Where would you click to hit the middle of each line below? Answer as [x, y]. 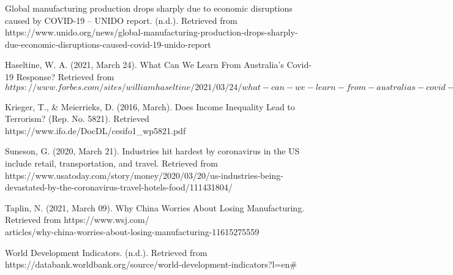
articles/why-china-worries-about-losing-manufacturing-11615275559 [132, 231]
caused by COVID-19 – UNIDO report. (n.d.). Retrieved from [121, 20]
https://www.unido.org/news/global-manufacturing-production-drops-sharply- [152, 32]
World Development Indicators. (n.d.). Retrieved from [106, 252]
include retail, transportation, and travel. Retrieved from [111, 163]
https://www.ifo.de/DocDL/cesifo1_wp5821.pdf [95, 130]
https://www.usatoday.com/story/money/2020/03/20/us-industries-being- [144, 175]
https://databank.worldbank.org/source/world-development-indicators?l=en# [151, 264]
